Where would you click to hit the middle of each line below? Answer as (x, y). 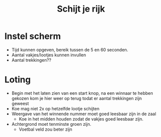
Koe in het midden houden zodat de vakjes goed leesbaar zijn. (81, 119)
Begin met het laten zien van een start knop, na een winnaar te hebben (82, 93)
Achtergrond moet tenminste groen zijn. (51, 124)
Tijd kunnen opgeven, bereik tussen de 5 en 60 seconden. (70, 50)
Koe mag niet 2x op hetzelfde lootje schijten (56, 108)
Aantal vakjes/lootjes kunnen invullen (49, 55)
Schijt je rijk (81, 9)
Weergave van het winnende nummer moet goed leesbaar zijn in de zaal (84, 114)
